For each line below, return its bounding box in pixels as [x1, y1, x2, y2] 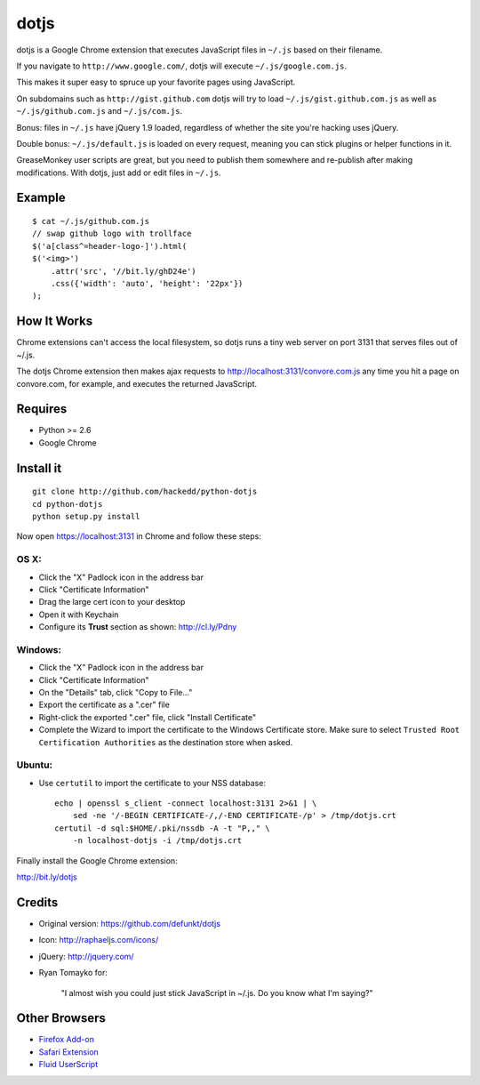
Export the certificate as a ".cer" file [38, 699, 171, 711]
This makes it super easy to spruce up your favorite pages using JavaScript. [16, 76, 296, 88]
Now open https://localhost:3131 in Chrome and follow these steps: [16, 531, 261, 542]
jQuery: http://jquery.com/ [38, 951, 134, 961]
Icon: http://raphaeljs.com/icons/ [38, 935, 159, 945]
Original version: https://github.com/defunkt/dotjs [38, 918, 221, 928]
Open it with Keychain [38, 609, 119, 620]
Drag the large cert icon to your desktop [38, 597, 186, 607]
